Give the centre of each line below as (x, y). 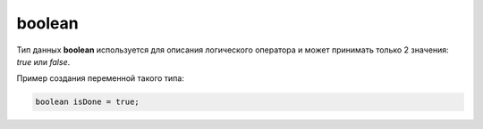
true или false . (43, 61)
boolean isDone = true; (88, 102)
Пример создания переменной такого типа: (101, 78)
